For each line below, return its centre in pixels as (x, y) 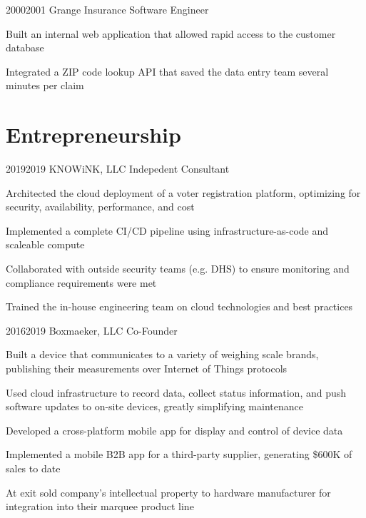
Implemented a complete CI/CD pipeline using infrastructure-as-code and (167, 230)
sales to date (33, 468)
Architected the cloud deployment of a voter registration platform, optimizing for (183, 192)
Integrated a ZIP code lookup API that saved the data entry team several (167, 71)
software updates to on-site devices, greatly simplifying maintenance (154, 406)
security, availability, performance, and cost (100, 207)
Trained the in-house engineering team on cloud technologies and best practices (179, 306)
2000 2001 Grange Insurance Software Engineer (107, 9)
